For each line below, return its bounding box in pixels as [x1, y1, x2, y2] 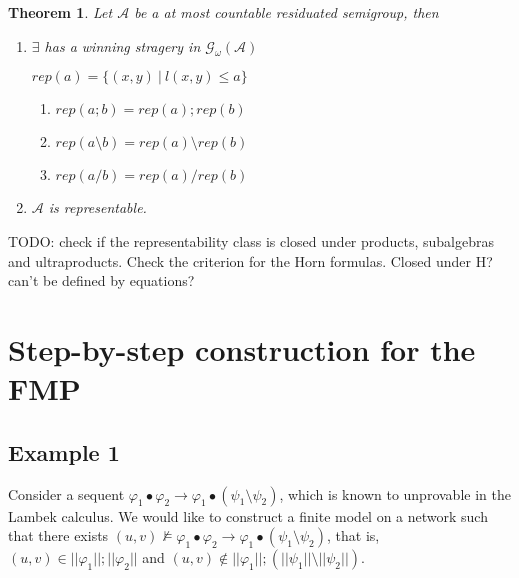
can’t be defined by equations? [8, 270, 195, 291]
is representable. [48, 197, 147, 218]
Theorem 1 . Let [8, 2, 113, 22]
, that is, [326, 525, 380, 546]
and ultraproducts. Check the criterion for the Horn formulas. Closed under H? [8, 250, 493, 271]
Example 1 [8, 436, 120, 467]
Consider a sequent [8, 483, 125, 504]
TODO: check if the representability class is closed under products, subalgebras [8, 230, 494, 251]
